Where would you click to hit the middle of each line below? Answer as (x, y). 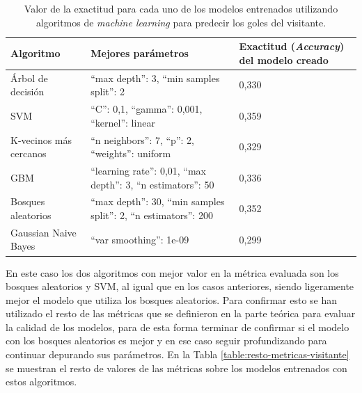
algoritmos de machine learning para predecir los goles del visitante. (181, 22)
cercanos (29, 153)
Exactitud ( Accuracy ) (292, 46)
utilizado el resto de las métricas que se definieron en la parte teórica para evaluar (181, 313)
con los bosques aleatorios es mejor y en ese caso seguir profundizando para (166, 340)
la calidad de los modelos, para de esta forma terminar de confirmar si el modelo (178, 327)
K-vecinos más (41, 139)
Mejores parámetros (140, 53)
